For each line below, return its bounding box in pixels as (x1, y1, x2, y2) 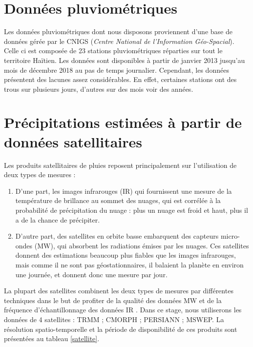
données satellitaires (4, 131, 142, 151)
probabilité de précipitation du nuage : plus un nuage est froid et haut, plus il (15, 204, 248, 215)
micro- (220, 231, 240, 241)
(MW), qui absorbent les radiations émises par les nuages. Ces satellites (34, 240, 249, 250)
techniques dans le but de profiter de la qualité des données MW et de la (4, 295, 222, 305)
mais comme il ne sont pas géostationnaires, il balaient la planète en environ (15, 259, 244, 269)
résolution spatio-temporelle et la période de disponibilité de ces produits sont (4, 324, 237, 334)
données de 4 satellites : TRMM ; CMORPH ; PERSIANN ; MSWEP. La (4, 314, 224, 324)
